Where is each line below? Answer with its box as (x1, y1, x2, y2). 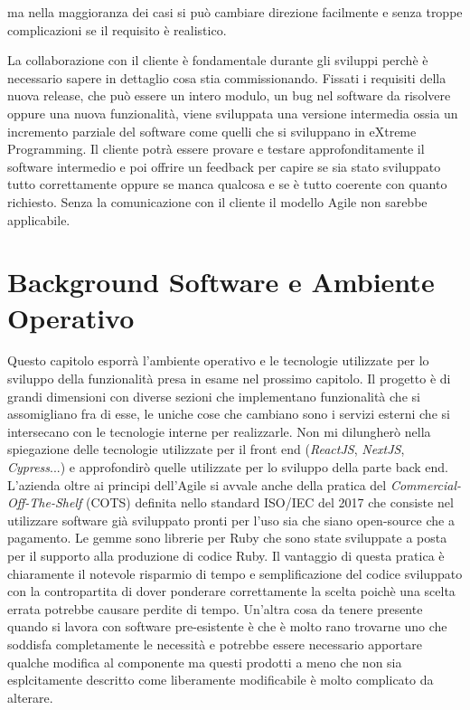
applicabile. (7, 210, 70, 229)
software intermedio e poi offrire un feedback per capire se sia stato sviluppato (7, 156, 441, 175)
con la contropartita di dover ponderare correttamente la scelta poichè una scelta (7, 582, 456, 601)
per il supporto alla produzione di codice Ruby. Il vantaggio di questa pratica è (7, 545, 445, 564)
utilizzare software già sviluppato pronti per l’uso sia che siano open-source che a (7, 510, 455, 529)
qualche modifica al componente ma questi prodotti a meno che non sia (7, 652, 402, 671)
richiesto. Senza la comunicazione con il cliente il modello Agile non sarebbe (7, 192, 428, 211)
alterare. (7, 687, 53, 706)
